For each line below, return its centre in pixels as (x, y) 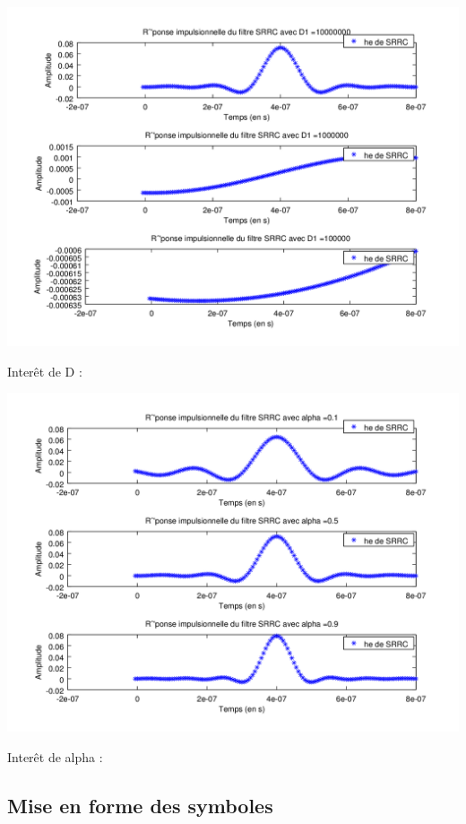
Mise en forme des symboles (140, 805)
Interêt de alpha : (55, 756)
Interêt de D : (45, 371)
